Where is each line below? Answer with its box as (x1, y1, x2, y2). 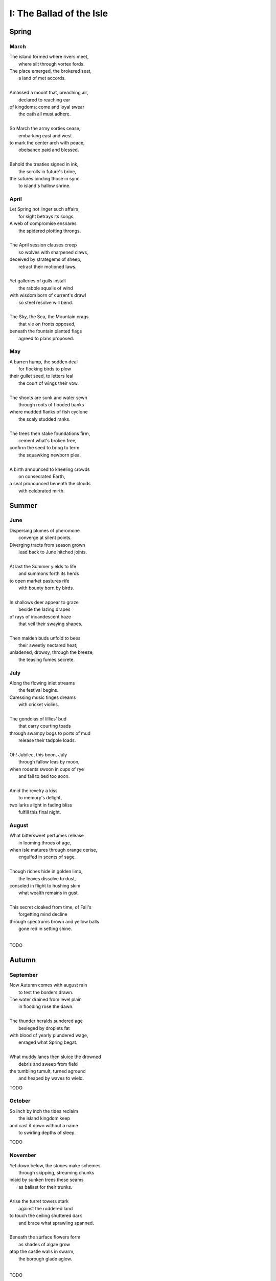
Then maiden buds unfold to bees (9, 635, 81, 641)
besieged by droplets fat (18, 1025, 70, 1031)
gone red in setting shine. (18, 925, 73, 932)
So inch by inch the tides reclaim (9, 1108, 79, 1114)
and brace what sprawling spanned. (18, 1220, 94, 1226)
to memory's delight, (18, 795, 62, 801)
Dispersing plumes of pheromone (9, 527, 80, 533)
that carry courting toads (18, 723, 71, 729)
